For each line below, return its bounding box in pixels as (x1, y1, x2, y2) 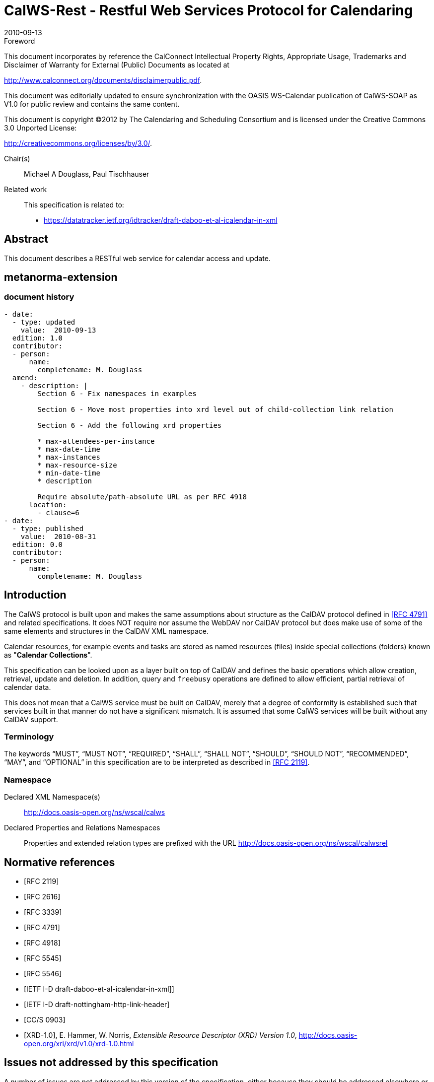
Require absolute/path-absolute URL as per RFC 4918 (37, 492, 247, 501)
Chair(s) (4, 154, 30, 163)
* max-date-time (37, 445, 100, 453)
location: (29, 500, 67, 509)
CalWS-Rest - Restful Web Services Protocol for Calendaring (4, 2, 413, 19)
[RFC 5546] (24, 969, 62, 978)
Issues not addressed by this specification (4, 1056, 218, 1069)
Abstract (4, 233, 48, 246)
